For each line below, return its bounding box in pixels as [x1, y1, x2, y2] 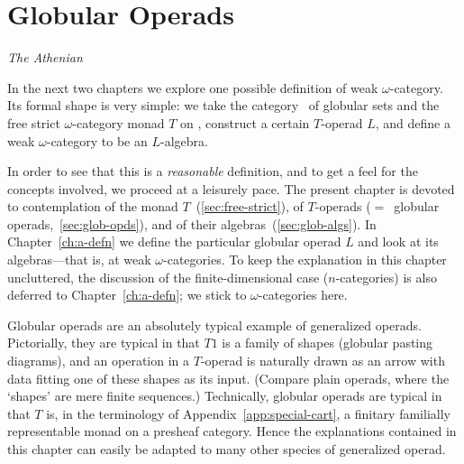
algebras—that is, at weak [7, 250, 151, 269]
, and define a [375, 113, 450, 132]
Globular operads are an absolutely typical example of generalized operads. [7, 315, 422, 334]
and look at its [358, 232, 439, 251]
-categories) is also [335, 267, 437, 286]
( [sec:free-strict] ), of [196, 197, 304, 216]
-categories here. [258, 285, 348, 304]
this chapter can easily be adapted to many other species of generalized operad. [7, 440, 446, 458]
